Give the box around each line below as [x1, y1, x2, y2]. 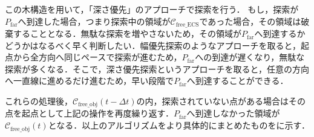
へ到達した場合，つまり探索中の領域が [18, 14, 171, 27]
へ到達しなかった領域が [186, 107, 280, 119]
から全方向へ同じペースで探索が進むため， [13, 51, 182, 63]
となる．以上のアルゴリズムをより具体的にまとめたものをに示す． [48, 119, 310, 132]
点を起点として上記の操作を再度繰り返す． [5, 107, 174, 119]
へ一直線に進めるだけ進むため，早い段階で [5, 74, 174, 87]
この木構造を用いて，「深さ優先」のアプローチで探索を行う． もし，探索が [5, 3, 299, 15]
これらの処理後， [5, 95, 73, 107]
